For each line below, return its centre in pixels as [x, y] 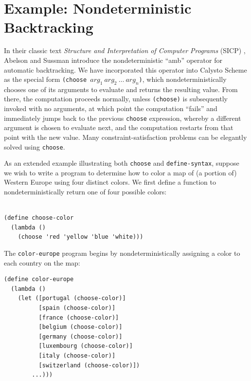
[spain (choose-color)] [77, 308]
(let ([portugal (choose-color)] [72, 298]
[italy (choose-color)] [77, 356]
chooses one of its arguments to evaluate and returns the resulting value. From [121, 89]
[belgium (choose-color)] [81, 327]
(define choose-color [39, 218]
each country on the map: [42, 262]
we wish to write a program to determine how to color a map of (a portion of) [120, 172]
